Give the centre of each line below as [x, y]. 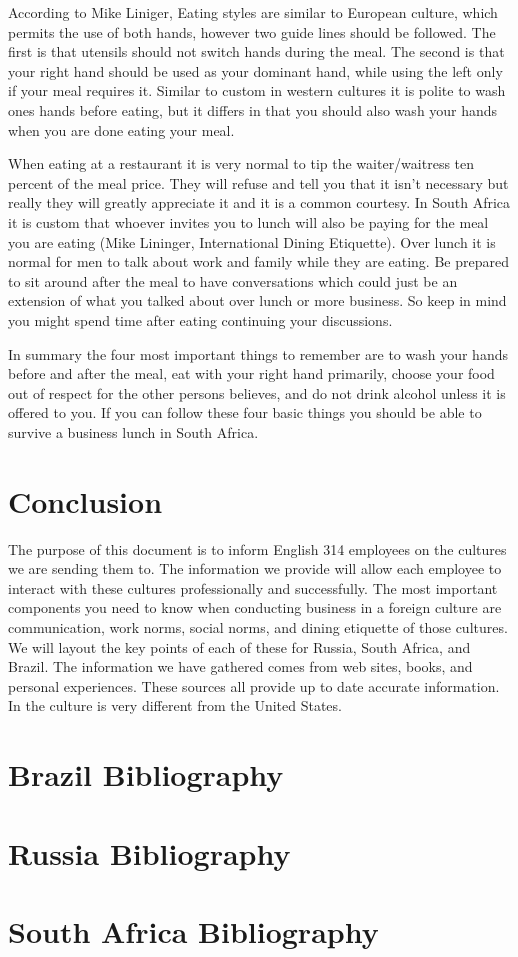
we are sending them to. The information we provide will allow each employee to [255, 568]
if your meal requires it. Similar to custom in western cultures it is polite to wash [257, 90]
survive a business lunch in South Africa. [133, 431]
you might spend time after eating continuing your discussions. [200, 319]
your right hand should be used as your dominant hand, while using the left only [255, 70]
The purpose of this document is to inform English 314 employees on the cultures [257, 548]
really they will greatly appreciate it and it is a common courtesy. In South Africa [259, 202]
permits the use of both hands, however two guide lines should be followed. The [252, 31]
